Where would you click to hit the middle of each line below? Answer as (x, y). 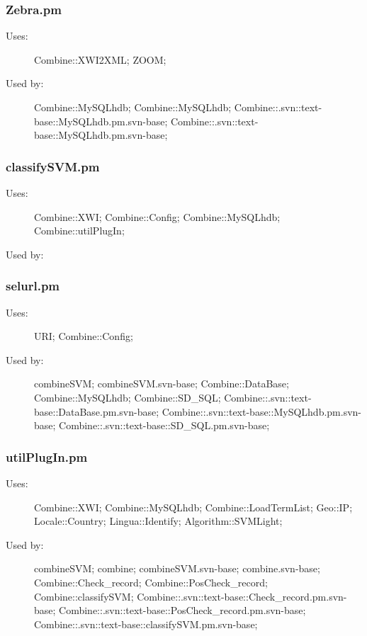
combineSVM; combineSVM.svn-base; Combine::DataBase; (162, 384)
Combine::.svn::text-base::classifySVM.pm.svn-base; (146, 624)
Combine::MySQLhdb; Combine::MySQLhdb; (133, 107)
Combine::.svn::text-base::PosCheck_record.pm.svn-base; (182, 610)
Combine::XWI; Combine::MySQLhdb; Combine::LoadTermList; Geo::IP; (193, 507)
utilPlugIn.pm (47, 456)
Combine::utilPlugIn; (79, 231)
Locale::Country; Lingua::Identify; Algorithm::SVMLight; (158, 521)
